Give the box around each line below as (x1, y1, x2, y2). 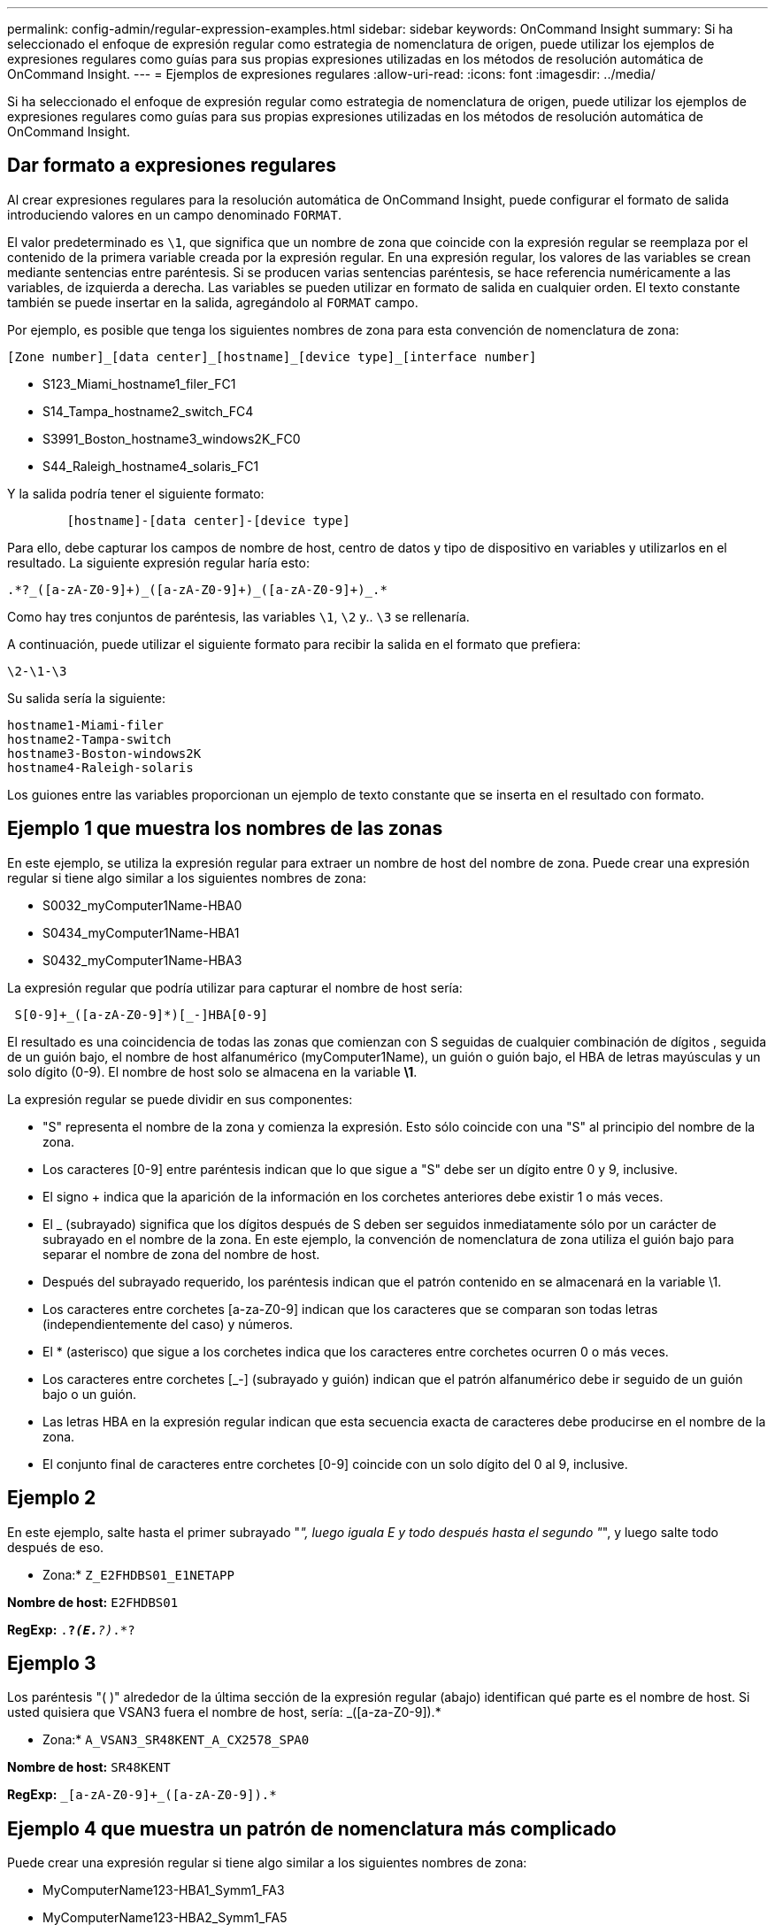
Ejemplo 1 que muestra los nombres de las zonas (7, 817, 443, 840)
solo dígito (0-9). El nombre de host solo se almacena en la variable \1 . (7, 1063, 418, 1079)
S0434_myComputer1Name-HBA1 (42, 924, 240, 940)
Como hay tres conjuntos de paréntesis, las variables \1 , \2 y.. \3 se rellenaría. (7, 608, 470, 624)
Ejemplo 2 (7, 1487, 96, 1510)
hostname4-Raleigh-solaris (7, 760, 194, 775)
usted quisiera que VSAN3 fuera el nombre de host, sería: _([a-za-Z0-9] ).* (7, 1704, 441, 1720)
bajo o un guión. (42, 1386, 137, 1402)
